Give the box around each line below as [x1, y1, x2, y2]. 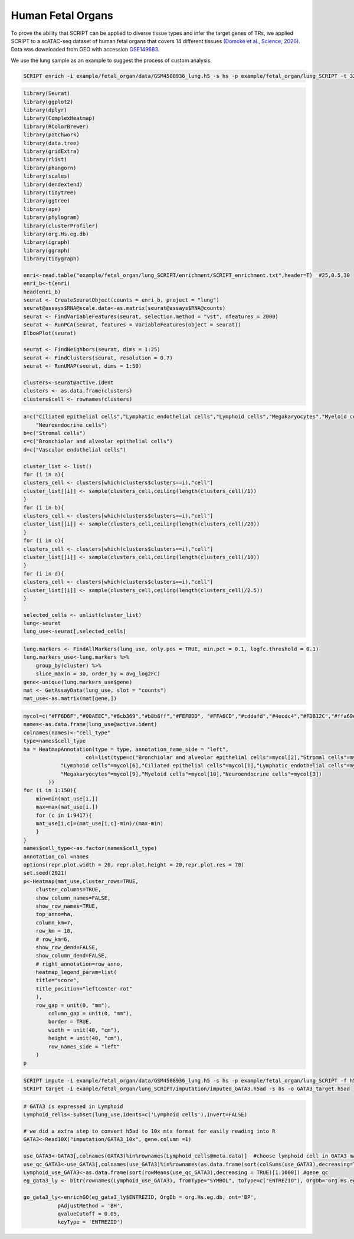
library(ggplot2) [23, 98, 74, 105]
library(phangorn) [23, 164, 77, 171]
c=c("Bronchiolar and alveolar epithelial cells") [23, 438, 173, 445]
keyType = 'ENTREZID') [57, 1219, 123, 1225]
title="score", [35, 977, 80, 984]
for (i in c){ [23, 537, 64, 544]
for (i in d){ [23, 570, 64, 577]
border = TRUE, [48, 1018, 93, 1025]
